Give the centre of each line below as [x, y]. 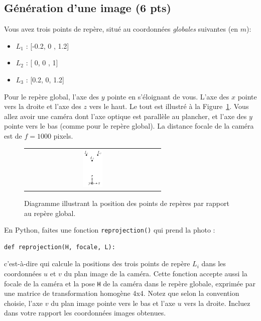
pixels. [63, 135]
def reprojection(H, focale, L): [60, 247]
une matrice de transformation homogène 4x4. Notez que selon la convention [122, 293]
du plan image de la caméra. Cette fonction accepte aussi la [156, 273]
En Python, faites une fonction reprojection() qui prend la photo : [110, 230]
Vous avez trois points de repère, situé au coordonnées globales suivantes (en [121, 29]
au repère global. [50, 213]
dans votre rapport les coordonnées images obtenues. [85, 313]
